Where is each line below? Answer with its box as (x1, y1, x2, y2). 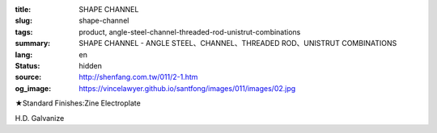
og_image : (15, 83, 52, 93)
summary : (15, 39, 51, 48)
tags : (15, 27, 33, 36)
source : (15, 73, 42, 82)
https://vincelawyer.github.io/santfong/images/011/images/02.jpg (78, 83, 296, 93)
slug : (15, 16, 32, 26)
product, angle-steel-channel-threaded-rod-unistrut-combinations (78, 27, 301, 36)
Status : (15, 60, 40, 70)
